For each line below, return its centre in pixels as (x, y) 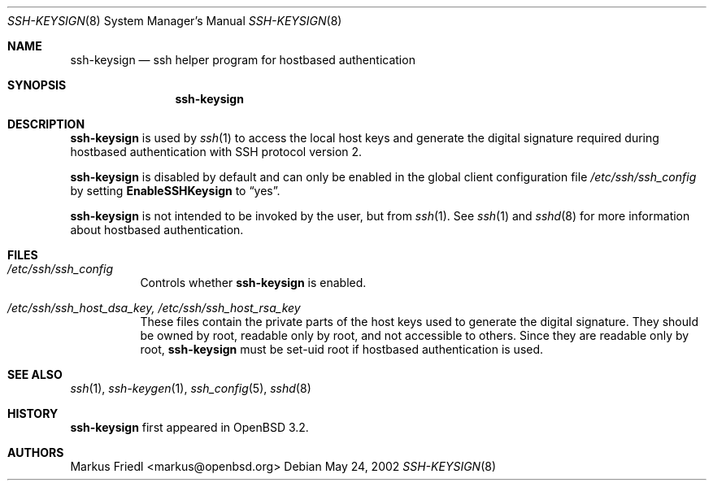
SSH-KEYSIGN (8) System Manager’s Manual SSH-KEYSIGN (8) (175, 21)
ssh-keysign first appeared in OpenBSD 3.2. (189, 427)
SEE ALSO (35, 374)
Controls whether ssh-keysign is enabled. (253, 283)
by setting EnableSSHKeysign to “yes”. (175, 191)
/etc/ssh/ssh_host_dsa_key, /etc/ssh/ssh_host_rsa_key (154, 308)
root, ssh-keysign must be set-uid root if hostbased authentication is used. (342, 349)
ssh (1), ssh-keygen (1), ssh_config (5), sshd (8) (191, 388)
